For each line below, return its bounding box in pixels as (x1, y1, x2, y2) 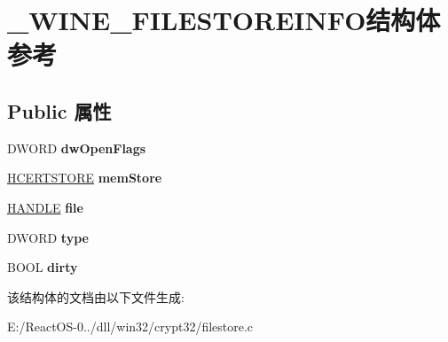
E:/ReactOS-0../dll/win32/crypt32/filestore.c (7, 317, 254, 336)
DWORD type (7, 228, 89, 246)
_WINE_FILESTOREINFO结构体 (7, 2, 441, 38)
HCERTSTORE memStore (7, 168, 162, 187)
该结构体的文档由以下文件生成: (7, 287, 185, 306)
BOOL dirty (7, 258, 78, 276)
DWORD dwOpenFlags (7, 138, 146, 157)
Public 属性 (7, 97, 112, 124)
